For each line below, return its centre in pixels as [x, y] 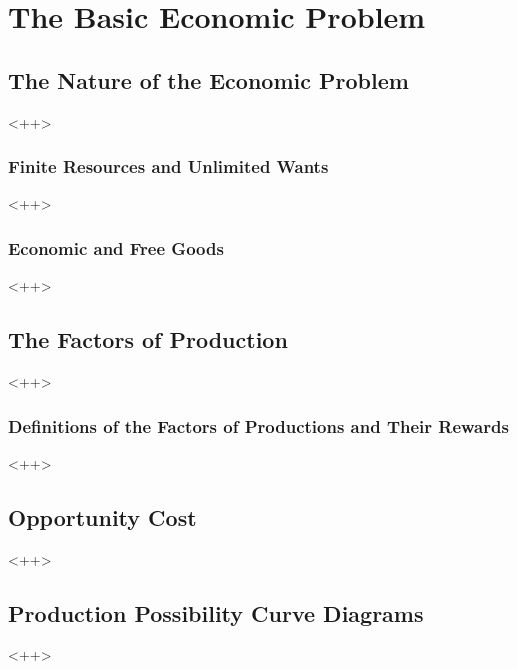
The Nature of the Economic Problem [208, 79]
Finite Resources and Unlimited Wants [168, 166]
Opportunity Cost [102, 516]
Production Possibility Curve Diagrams [216, 612]
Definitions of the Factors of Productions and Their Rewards [258, 425]
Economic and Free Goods [116, 247]
